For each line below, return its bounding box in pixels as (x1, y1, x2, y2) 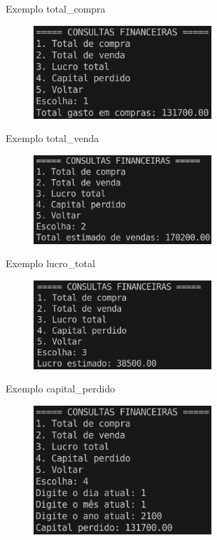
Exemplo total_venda (6, 131, 99, 145)
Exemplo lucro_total (6, 256, 95, 271)
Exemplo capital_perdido (6, 381, 115, 396)
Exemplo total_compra (6, 1, 106, 15)
